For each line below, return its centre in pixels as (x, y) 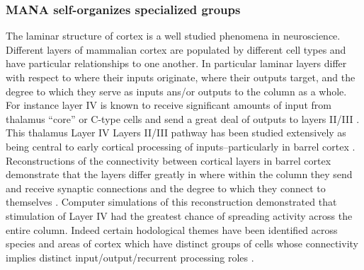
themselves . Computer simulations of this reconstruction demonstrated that (171, 202)
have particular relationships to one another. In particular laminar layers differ (176, 63)
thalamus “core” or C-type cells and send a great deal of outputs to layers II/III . (183, 118)
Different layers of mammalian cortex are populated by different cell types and (176, 49)
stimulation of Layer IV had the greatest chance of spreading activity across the (179, 215)
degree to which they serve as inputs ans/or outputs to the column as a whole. (176, 91)
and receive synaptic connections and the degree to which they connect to (166, 188)
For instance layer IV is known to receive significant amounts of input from (169, 105)
